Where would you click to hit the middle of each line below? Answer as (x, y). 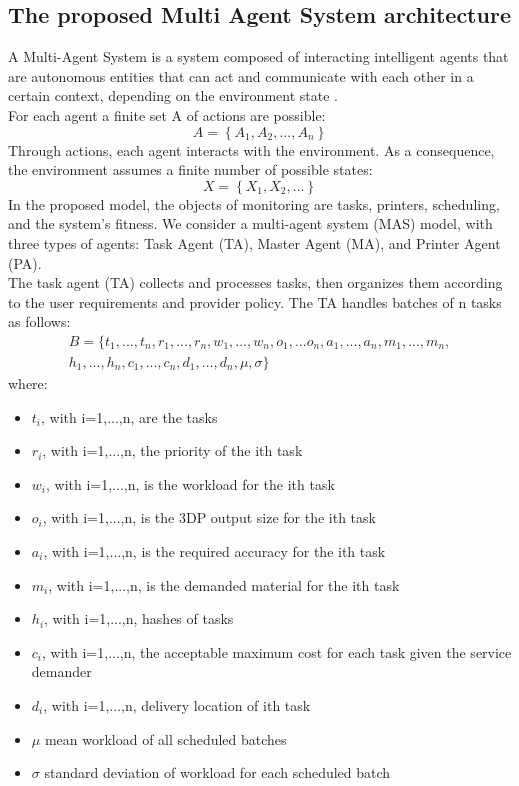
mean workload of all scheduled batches (165, 738)
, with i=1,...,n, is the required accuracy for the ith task (214, 550)
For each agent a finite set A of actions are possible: (167, 114)
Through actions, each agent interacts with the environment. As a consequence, (251, 149)
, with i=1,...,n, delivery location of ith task (177, 704)
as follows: (39, 321)
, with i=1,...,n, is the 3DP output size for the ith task (209, 517)
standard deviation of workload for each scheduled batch (217, 772)
